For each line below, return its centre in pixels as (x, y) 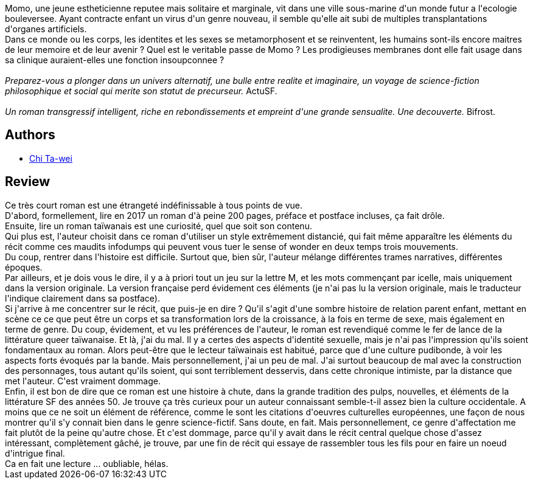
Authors (30, 135)
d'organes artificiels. (46, 29)
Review (28, 182)
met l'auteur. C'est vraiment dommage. (83, 381)
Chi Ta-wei (51, 158)
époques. (24, 267)
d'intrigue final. (35, 453)
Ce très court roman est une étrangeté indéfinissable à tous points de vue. (154, 205)
